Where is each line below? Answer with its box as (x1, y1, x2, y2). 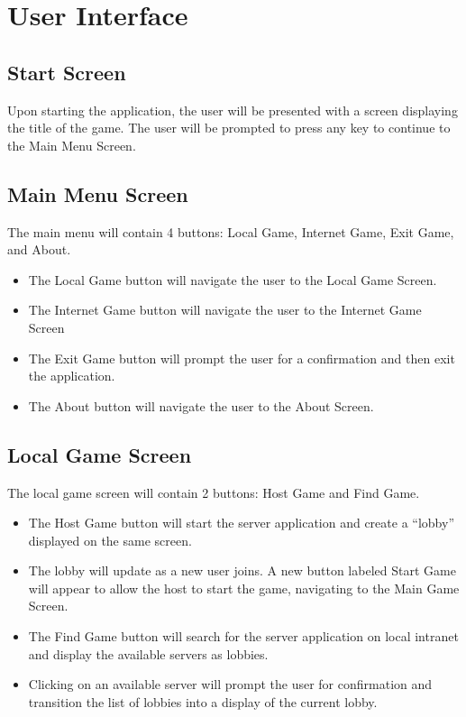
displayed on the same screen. (28, 530, 192, 549)
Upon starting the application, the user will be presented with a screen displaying (7, 100, 458, 119)
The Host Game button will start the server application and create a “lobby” (28, 513, 454, 532)
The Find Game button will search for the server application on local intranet (28, 627, 459, 646)
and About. (7, 240, 71, 259)
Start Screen (7, 58, 126, 86)
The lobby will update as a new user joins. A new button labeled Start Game (28, 561, 456, 580)
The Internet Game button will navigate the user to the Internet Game (28, 300, 422, 319)
